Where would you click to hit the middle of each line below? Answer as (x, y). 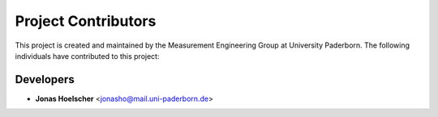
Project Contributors (86, 21)
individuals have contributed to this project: (87, 56)
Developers (45, 79)
